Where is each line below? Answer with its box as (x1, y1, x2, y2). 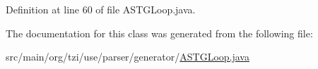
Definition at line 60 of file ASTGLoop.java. (6, 2, 196, 16)
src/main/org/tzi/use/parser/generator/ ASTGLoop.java (6, 49, 249, 64)
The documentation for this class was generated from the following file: (6, 25, 313, 40)
